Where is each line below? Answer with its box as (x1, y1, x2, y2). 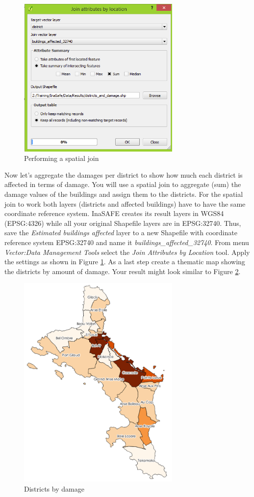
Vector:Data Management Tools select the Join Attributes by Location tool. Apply (4, 247, 250, 257)
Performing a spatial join (24, 153, 99, 163)
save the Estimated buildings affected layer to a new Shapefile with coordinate (4, 227, 237, 238)
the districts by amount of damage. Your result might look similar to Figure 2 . (4, 266, 241, 276)
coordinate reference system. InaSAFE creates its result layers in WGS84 (4, 208, 224, 218)
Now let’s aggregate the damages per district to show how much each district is (4, 169, 243, 180)
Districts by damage (24, 483, 84, 494)
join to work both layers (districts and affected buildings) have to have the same (4, 198, 246, 209)
